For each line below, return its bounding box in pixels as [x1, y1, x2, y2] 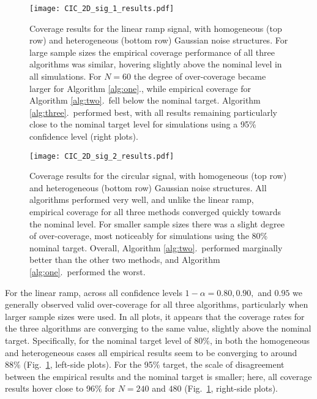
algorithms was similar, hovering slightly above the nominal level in [29, 58, 282, 70]
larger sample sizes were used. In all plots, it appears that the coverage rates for [5, 310, 305, 322]
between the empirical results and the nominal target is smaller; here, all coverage [5, 370, 312, 382]
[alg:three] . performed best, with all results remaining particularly [29, 105, 278, 118]
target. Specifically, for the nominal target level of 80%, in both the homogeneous [5, 333, 310, 346]
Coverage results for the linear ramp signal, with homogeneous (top [29, 21, 282, 34]
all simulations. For [29, 70, 102, 83]
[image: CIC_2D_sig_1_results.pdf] [29, 4, 174, 13]
